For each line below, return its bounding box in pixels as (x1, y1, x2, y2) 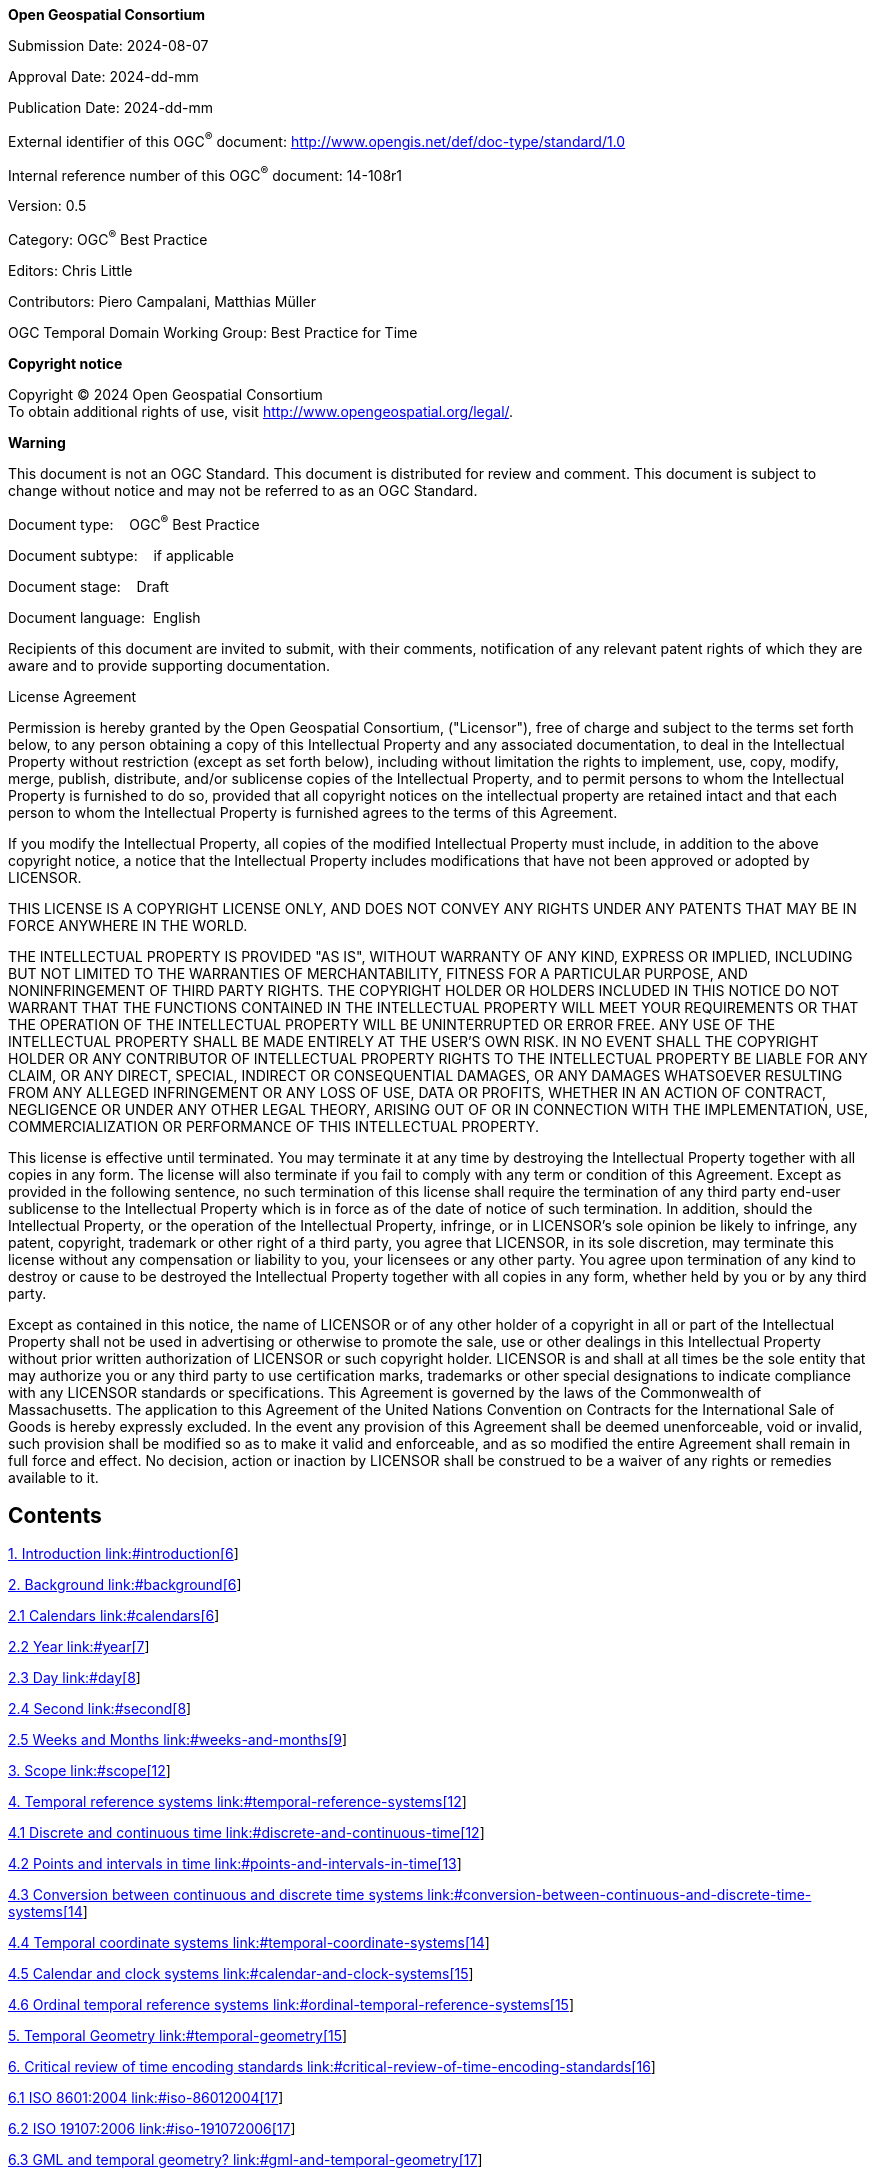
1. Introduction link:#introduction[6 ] (8, 1545, 239, 1563)
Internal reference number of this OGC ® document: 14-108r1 (8, 163, 403, 184)
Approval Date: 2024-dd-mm (8, 68, 199, 85)
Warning (8, 433, 66, 451)
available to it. (8, 1468, 99, 1486)
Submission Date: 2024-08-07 (8, 37, 209, 54)
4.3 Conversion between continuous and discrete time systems (8, 1886, 424, 1904)
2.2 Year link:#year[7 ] (8, 1638, 150, 1656)
